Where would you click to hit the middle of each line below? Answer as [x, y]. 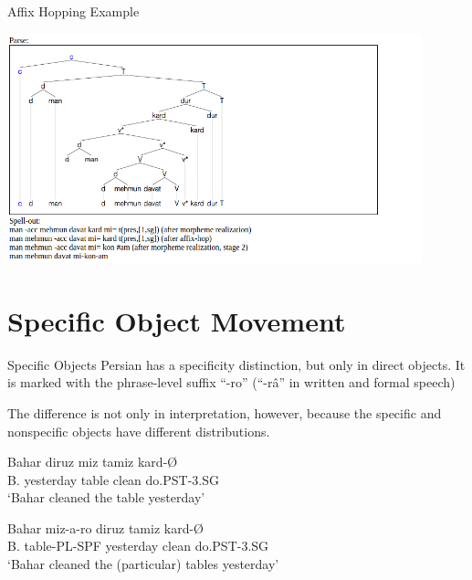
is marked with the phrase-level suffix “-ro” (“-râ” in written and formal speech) [231, 382]
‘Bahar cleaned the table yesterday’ [106, 497]
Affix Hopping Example [73, 11]
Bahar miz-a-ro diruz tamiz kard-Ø [106, 527]
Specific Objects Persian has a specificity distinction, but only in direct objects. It [236, 364]
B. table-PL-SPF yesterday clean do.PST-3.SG [138, 546]
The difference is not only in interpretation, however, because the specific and [225, 412]
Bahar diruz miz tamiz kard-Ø [93, 462]
